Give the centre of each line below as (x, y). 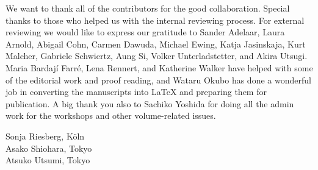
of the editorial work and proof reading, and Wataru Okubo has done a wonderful (158, 80)
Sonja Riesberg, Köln (45, 136)
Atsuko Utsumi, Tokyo (48, 160)
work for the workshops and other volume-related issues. (111, 115)
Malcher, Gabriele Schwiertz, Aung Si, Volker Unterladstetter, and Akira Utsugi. (157, 56)
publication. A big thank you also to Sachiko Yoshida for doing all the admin (150, 103)
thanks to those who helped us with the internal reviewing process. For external (155, 20)
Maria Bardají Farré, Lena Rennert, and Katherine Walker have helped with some (159, 67)
